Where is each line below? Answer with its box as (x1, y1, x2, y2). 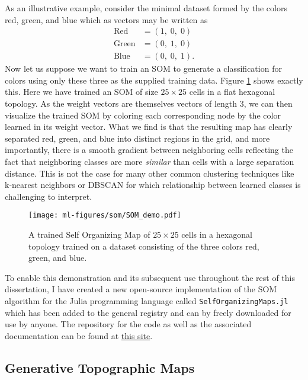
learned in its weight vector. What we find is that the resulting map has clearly (5, 120, 293, 133)
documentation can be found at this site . (5, 329, 153, 341)
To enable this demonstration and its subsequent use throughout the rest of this (5, 271, 295, 283)
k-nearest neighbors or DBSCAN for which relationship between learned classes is (5, 178, 301, 191)
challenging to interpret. (5, 190, 92, 202)
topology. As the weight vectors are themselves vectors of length (5, 97, 238, 110)
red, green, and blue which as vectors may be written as (5, 13, 208, 25)
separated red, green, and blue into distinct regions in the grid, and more (5, 132, 270, 144)
